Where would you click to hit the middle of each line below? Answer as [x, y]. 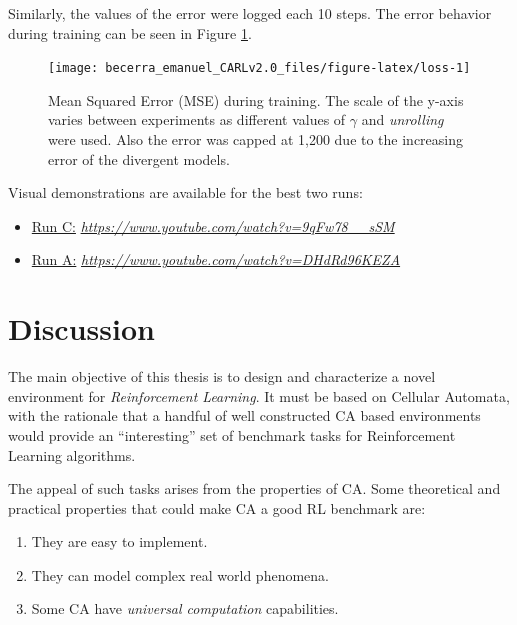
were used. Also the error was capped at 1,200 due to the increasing [256, 139]
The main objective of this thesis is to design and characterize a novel [222, 376]
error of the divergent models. [139, 158]
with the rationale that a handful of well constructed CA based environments [244, 415]
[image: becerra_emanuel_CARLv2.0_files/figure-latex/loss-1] [259, 68]
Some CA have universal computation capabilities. [185, 608]
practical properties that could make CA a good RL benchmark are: [217, 507]
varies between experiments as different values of [197, 119]
